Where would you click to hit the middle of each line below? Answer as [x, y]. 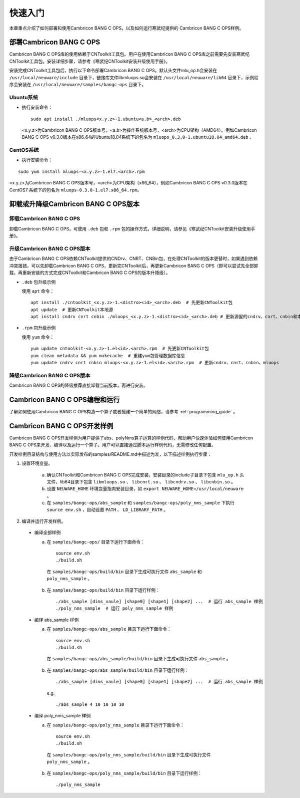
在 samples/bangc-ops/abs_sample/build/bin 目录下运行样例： [118, 670]
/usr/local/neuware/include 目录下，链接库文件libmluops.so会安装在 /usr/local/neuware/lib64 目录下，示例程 [134, 77]
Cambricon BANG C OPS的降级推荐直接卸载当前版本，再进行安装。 [78, 385]
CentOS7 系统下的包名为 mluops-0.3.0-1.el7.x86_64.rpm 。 [75, 190]
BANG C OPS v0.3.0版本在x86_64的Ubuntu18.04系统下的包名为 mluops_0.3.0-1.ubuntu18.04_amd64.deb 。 [138, 137]
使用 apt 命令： [38, 291]
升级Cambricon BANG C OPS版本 [50, 248]
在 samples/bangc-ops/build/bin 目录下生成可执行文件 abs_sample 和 [124, 572]
